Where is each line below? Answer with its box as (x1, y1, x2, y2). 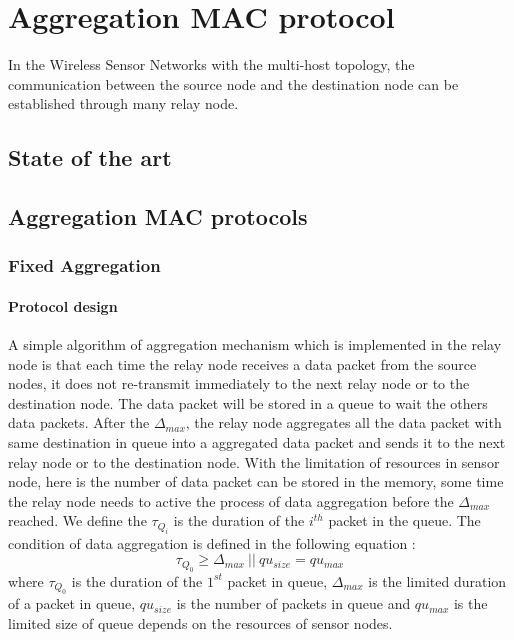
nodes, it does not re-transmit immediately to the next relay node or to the (8, 373, 470, 394)
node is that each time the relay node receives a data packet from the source (8, 353, 477, 374)
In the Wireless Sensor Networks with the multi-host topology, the (8, 54, 415, 75)
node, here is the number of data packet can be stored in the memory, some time (8, 471, 504, 492)
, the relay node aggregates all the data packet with (185, 412, 502, 433)
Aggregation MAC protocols (8, 201, 308, 232)
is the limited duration (368, 570, 507, 591)
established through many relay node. (8, 93, 239, 114)
